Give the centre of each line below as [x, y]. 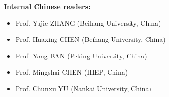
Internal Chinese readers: [47, 6]
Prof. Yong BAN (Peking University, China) [81, 55]
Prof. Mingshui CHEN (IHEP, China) [72, 72]
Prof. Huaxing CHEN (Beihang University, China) [90, 39]
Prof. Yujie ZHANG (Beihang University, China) [88, 23]
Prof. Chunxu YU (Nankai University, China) [84, 88]
